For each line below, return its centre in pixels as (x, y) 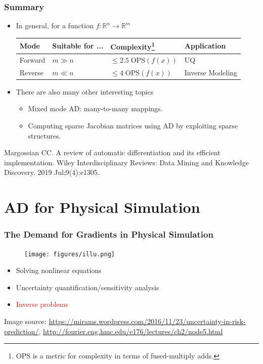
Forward (32, 59)
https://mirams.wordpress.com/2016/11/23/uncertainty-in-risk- (147, 321)
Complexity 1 (133, 46)
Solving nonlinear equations (59, 270)
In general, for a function (55, 26)
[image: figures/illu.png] (70, 254)
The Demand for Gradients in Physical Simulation (109, 234)
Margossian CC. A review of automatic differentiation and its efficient (112, 152)
